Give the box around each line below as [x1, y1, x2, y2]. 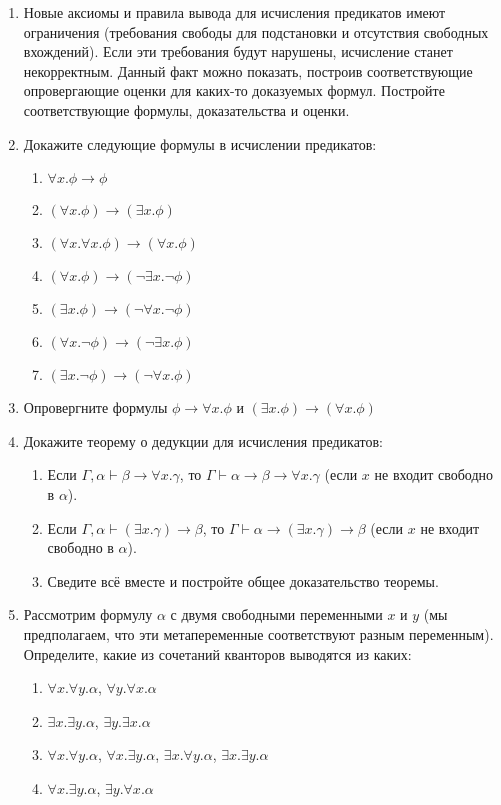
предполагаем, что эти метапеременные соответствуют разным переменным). [23, 623, 494, 644]
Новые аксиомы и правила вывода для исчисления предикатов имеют [23, 2, 446, 22]
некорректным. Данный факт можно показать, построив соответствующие [23, 60, 473, 81]
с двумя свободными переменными [170, 604, 383, 625]
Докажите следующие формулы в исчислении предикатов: [23, 133, 377, 154]
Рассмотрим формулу [23, 604, 153, 625]
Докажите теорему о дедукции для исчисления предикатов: [23, 430, 383, 451]
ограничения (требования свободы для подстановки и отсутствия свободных [23, 21, 489, 42]
